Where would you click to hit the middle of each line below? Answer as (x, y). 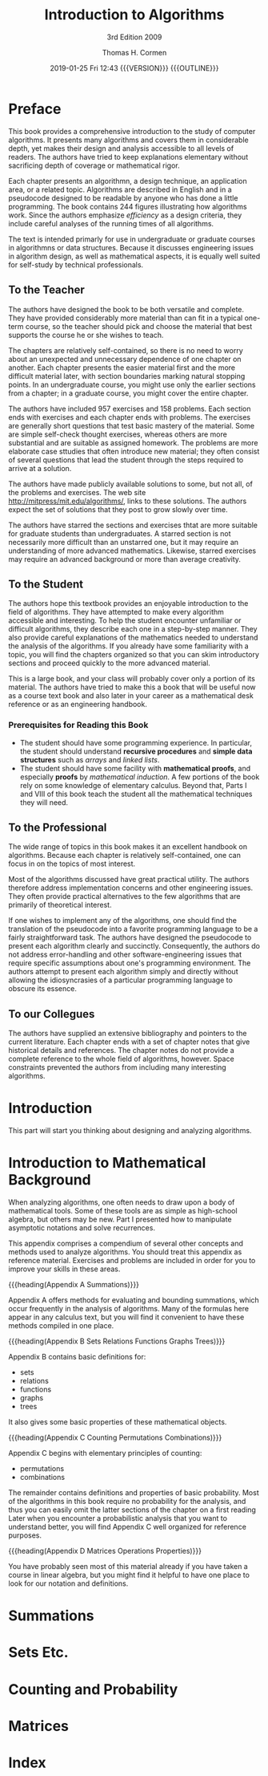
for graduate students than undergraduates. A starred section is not (120, 533)
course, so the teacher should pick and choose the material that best (139, 326)
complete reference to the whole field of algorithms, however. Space (121, 1059)
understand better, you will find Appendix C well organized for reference (127, 1527)
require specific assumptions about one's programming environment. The (130, 963)
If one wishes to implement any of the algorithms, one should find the (123, 921)
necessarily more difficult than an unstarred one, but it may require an (123, 542)
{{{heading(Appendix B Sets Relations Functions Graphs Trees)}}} (117, 1341)
